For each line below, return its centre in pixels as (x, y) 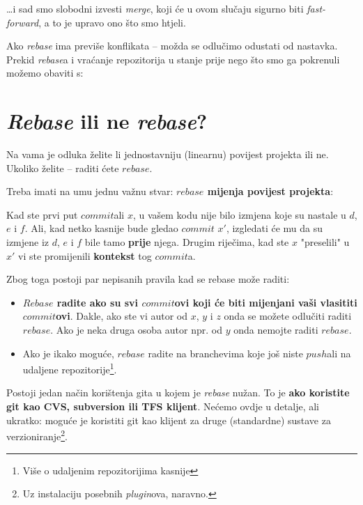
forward (23, 22)
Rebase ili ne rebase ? (107, 121)
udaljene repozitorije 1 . (70, 368)
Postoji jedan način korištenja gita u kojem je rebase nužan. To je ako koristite (178, 393)
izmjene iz (28, 242)
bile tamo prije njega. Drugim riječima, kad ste (187, 242)
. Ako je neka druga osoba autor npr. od (136, 330)
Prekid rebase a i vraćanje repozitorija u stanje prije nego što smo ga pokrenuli (173, 59)
